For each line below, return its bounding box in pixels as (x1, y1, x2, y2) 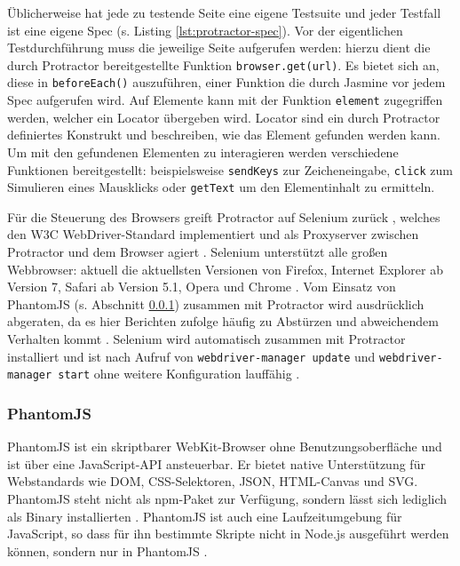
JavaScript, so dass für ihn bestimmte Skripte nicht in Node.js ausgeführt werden (7, 524, 449, 543)
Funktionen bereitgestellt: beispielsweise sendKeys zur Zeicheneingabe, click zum (7, 160, 453, 179)
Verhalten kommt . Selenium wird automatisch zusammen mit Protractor (7, 330, 406, 347)
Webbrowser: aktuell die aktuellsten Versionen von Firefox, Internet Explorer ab (7, 259, 443, 278)
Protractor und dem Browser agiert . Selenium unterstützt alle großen (7, 243, 388, 261)
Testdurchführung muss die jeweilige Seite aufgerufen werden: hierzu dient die (7, 38, 431, 57)
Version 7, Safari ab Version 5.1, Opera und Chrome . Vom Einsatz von (7, 277, 396, 296)
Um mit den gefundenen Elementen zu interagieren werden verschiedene (7, 142, 399, 161)
